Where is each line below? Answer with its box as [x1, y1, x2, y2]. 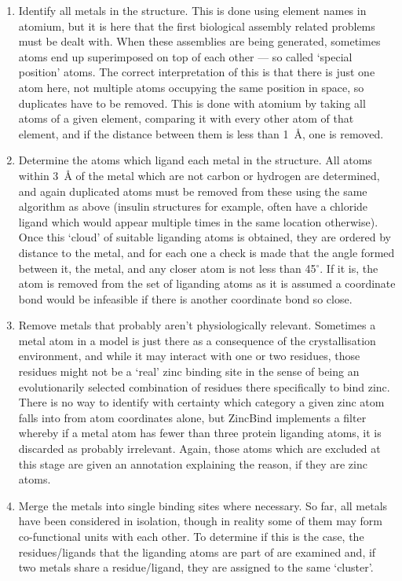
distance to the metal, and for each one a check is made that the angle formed [18, 244, 395, 260]
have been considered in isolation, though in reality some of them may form [18, 513, 382, 529]
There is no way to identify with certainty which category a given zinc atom [18, 394, 385, 410]
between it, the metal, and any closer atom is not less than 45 [18, 259, 316, 276]
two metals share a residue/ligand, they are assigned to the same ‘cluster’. [18, 559, 374, 575]
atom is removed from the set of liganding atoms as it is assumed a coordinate [18, 275, 396, 292]
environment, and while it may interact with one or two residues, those [18, 347, 360, 364]
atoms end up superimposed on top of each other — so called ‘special [18, 48, 353, 64]
